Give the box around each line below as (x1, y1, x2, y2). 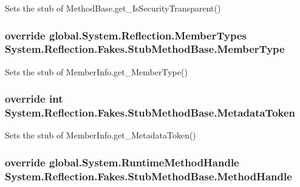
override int (5, 91, 63, 106)
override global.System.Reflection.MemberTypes (5, 27, 247, 42)
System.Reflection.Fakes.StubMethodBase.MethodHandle (5, 168, 292, 183)
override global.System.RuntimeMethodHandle (5, 154, 239, 169)
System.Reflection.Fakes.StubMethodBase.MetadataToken (5, 105, 296, 120)
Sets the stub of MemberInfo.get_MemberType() (5, 65, 188, 78)
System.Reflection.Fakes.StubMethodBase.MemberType (5, 41, 285, 56)
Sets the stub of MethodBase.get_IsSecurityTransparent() (5, 2, 221, 14)
